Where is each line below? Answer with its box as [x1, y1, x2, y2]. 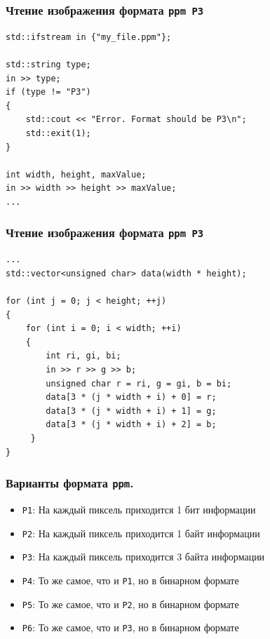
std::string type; [6, 59, 91, 69]
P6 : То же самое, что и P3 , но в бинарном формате [22, 620, 239, 635]
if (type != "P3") [6, 87, 91, 97]
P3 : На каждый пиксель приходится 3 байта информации [22, 549, 265, 564]
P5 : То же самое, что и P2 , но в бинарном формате [22, 596, 239, 611]
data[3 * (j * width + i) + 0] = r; [46, 392, 217, 403]
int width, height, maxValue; [6, 169, 147, 180]
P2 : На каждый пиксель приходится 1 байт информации [22, 525, 260, 540]
